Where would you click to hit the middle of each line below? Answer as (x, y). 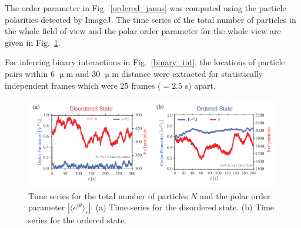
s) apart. (200, 85)
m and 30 (83, 73)
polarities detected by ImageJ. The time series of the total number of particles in (150, 19)
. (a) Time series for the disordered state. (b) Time (183, 207)
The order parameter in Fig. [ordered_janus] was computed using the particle (146, 8)
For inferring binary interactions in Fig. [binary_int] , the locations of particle (145, 62)
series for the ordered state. (78, 220)
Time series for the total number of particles (108, 195)
